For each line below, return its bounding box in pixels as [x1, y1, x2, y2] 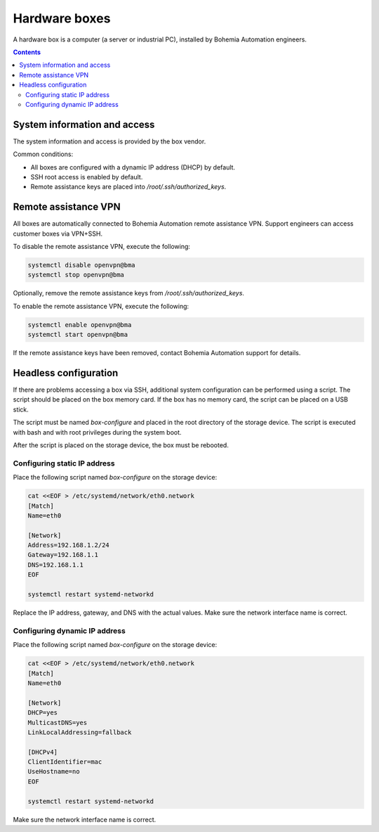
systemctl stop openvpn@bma [27, 271, 124, 279]
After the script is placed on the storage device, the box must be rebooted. [13, 441, 230, 449]
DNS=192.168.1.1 [27, 561, 84, 569]
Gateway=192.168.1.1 [27, 551, 98, 559]
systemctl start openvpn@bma [27, 331, 128, 339]
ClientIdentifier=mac [27, 758, 102, 766]
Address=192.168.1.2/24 [27, 542, 110, 549]
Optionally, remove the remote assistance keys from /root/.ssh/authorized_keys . [13, 289, 245, 297]
